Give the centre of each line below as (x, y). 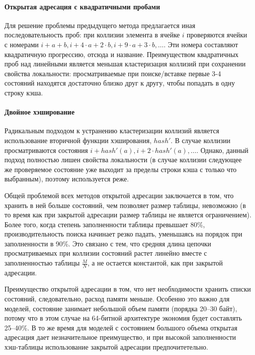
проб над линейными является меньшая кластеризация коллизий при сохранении (125, 64)
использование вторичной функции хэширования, (78, 140)
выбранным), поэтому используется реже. (67, 179)
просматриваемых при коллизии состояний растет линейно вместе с (106, 253)
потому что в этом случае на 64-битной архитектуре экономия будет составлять (123, 318)
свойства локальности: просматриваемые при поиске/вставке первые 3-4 (113, 73)
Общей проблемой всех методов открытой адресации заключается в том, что (119, 195)
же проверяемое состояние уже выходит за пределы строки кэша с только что (121, 169)
